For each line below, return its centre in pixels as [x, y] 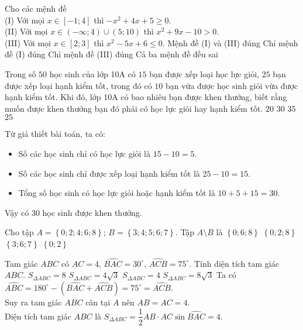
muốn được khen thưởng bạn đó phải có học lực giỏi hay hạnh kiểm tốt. [134, 108]
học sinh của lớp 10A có [92, 73]
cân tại [98, 302]
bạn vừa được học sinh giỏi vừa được [232, 85]
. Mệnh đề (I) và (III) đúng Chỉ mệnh [230, 42]
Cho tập [19, 232]
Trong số [20, 73]
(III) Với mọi [28, 42]
